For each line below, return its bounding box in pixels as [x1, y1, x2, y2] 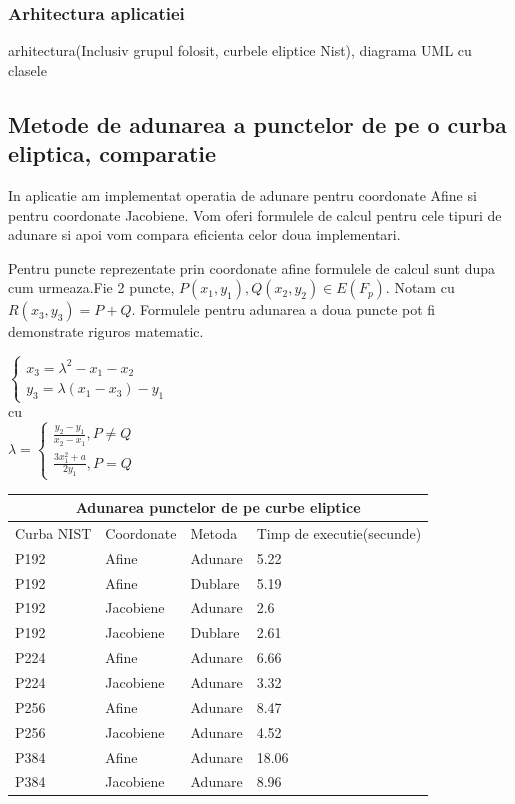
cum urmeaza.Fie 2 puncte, [8, 277, 175, 298]
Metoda [190, 522, 238, 543]
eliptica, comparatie [8, 138, 217, 169]
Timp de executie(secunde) [256, 522, 422, 543]
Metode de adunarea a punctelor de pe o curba [8, 108, 507, 139]
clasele [8, 59, 47, 80]
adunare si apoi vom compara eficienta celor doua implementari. [8, 224, 401, 245]
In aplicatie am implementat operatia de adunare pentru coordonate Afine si [8, 185, 477, 205]
